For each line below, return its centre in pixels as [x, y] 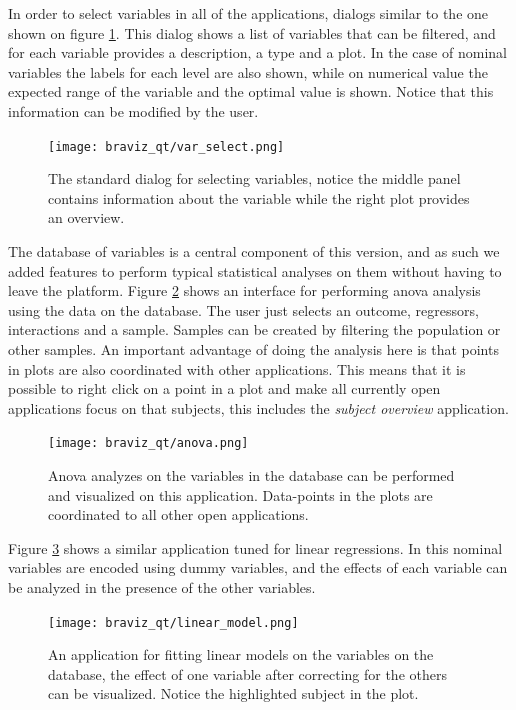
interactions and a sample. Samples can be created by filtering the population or [254, 329]
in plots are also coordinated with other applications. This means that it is [237, 368]
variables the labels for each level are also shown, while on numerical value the [248, 71]
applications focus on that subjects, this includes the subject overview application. [258, 407]
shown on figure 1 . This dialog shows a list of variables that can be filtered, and [252, 32]
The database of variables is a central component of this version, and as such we [254, 251]
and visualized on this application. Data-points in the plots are [240, 494]
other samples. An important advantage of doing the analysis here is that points [253, 348]
